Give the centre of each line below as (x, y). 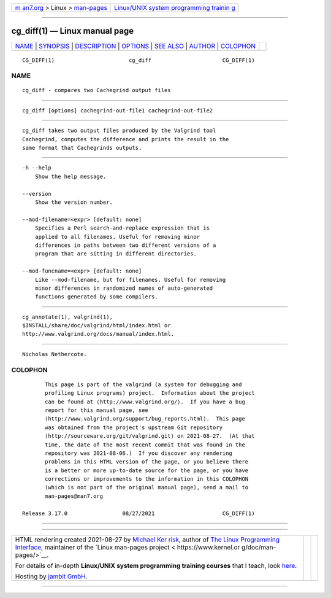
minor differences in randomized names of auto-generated (124, 288)
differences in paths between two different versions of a (125, 245)
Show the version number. (74, 202)
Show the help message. (70, 176)
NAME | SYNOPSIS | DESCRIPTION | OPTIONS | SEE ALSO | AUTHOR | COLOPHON (135, 46)
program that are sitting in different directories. (116, 254)
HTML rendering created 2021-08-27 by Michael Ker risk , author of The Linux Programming (147, 540)
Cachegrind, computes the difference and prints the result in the (126, 139)
